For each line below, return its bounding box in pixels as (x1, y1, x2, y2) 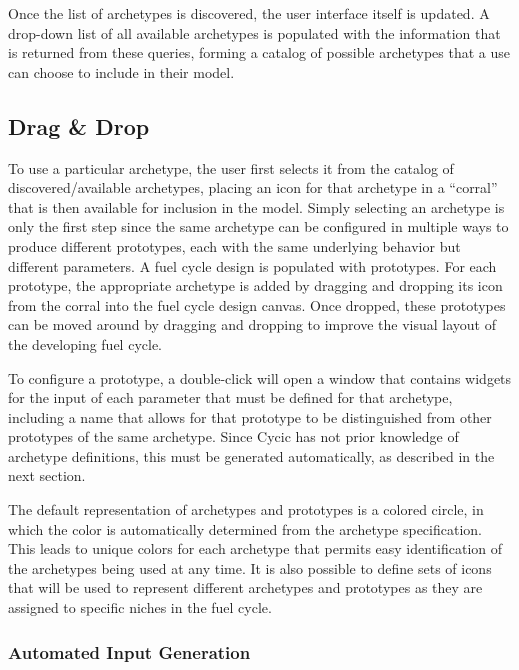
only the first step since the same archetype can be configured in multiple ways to (8, 216, 509, 237)
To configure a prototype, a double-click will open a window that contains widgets (8, 367, 512, 388)
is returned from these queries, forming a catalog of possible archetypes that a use (8, 42, 511, 63)
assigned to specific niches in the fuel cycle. (8, 597, 272, 618)
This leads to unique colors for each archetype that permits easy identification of (8, 538, 503, 559)
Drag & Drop (8, 110, 150, 141)
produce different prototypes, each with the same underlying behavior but (8, 235, 461, 256)
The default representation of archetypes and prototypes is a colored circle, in (8, 499, 484, 520)
